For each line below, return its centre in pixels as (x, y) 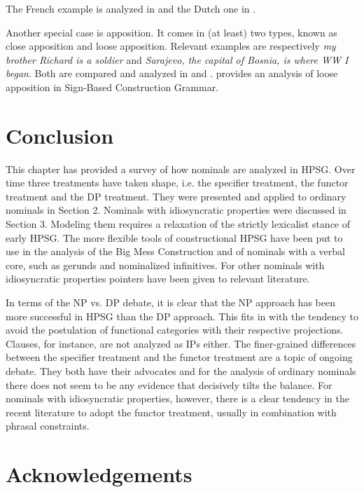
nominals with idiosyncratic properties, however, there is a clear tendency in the (177, 398)
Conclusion (60, 135)
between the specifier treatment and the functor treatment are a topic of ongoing (179, 357)
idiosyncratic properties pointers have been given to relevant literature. (158, 279)
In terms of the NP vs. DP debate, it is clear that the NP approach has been (170, 302)
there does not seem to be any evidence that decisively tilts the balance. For (169, 384)
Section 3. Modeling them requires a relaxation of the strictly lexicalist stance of (178, 224)
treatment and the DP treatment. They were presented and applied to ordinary (176, 196)
